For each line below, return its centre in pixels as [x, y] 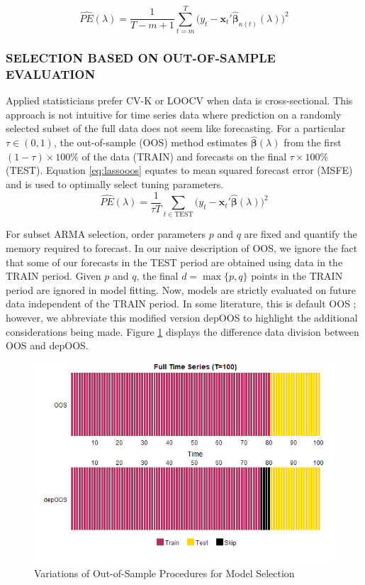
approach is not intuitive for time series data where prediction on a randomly [174, 114]
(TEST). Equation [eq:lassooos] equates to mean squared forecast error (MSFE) [179, 170]
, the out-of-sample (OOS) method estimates [151, 142]
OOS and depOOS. [47, 345]
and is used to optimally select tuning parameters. [115, 184]
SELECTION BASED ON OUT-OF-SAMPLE [141, 58]
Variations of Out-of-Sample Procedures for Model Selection [164, 573]
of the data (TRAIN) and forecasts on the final [184, 156]
